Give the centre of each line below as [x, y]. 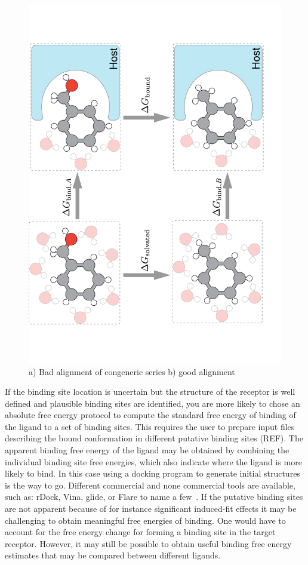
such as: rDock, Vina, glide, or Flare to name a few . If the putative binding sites [154, 497]
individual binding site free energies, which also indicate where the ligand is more [153, 461]
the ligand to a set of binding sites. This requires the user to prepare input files [150, 426]
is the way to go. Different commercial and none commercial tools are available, [150, 485]
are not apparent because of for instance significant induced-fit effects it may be [151, 509]
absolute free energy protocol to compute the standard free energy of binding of [150, 415]
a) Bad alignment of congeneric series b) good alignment [132, 371]
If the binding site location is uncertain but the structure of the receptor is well [150, 391]
